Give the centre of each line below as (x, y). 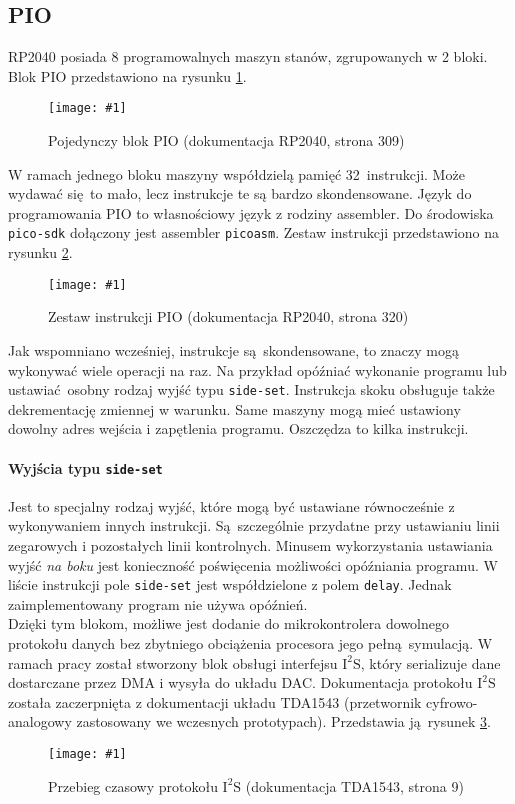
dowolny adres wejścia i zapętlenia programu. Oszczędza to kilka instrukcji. (238, 428)
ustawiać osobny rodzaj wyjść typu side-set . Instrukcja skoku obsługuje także (251, 389)
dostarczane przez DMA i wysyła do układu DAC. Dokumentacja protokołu (240, 682)
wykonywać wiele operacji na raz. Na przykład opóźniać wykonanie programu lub (257, 369)
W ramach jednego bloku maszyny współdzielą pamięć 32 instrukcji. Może (236, 173)
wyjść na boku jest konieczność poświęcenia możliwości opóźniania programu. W (253, 564)
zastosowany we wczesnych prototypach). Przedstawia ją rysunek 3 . (283, 721)
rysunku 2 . (40, 252)
